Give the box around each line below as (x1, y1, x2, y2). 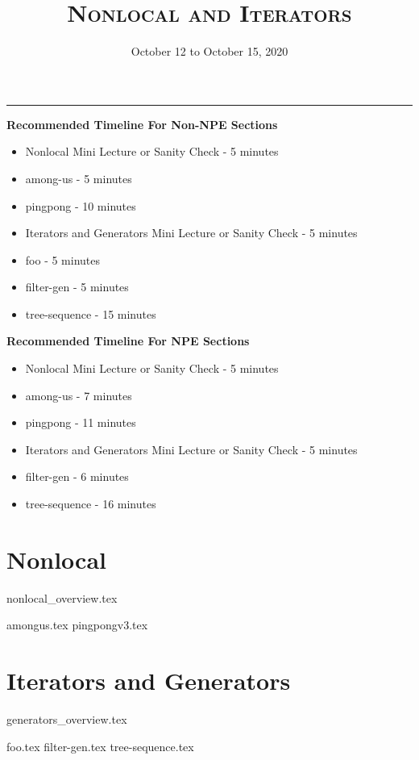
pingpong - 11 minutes (25, 414, 136, 431)
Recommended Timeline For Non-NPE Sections (6, 115, 278, 132)
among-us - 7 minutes (25, 386, 132, 403)
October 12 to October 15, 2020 (131, 43, 288, 60)
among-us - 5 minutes (25, 169, 132, 186)
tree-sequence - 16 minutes (25, 495, 156, 512)
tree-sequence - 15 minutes (25, 305, 156, 322)
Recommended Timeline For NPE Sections (6, 332, 250, 349)
